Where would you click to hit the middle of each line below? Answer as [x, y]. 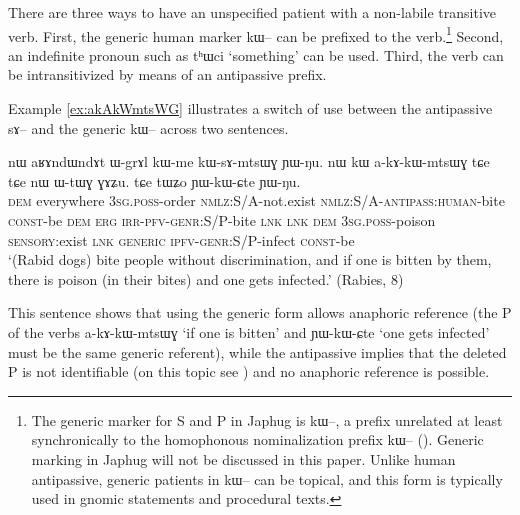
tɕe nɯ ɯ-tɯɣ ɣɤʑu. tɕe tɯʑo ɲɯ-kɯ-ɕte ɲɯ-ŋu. [154, 180]
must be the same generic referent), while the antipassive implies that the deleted [257, 351]
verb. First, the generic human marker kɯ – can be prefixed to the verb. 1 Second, [256, 34]
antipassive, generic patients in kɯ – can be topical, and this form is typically [267, 478]
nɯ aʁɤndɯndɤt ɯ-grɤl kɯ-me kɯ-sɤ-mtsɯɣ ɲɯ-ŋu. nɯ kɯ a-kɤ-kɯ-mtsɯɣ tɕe [249, 161]
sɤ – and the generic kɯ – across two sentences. [148, 127]
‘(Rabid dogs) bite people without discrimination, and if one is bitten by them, [250, 259]
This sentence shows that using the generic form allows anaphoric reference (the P [260, 312]
